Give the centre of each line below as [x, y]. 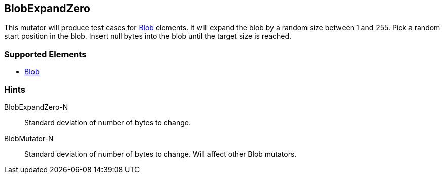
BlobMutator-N [29, 138]
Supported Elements [45, 54]
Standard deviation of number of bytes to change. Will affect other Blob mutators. [161, 154]
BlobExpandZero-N [36, 107]
